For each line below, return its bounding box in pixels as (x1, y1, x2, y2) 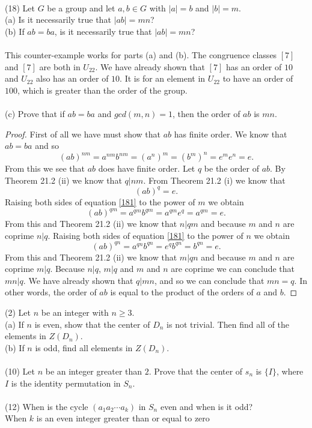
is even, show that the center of (34, 318, 150, 330)
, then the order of (172, 107, 240, 119)
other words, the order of (5, 286, 97, 298)
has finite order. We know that (174, 127, 287, 140)
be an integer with (41, 306, 109, 319)
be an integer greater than (45, 365, 142, 378)
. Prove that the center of (148, 365, 243, 378)
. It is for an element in (120, 72, 206, 85)
